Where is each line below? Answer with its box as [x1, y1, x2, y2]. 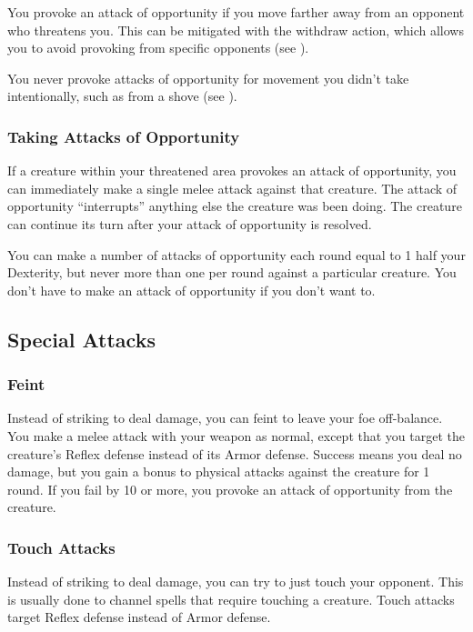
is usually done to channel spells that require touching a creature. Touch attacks [7, 589, 455, 608]
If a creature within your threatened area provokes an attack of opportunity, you [7, 161, 457, 180]
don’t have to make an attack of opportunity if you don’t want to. [7, 280, 376, 299]
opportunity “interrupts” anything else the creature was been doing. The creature [7, 196, 462, 216]
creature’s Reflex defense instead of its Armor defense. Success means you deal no [7, 444, 462, 463]
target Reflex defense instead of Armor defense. [7, 607, 271, 627]
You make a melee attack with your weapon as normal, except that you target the [7, 426, 465, 445]
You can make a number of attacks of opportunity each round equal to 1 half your [7, 245, 466, 264]
